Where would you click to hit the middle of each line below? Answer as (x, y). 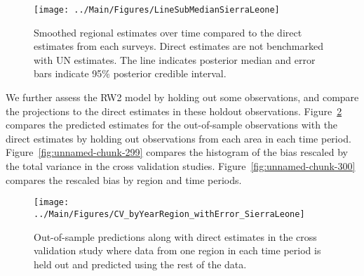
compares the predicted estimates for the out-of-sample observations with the (172, 125)
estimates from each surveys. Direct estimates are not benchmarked (178, 46)
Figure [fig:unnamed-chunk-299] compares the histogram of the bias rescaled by (177, 152)
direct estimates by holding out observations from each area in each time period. (178, 138)
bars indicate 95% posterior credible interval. (130, 73)
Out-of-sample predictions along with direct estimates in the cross (175, 236)
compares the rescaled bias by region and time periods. (124, 179)
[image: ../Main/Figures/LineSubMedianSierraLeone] (157, 10)
